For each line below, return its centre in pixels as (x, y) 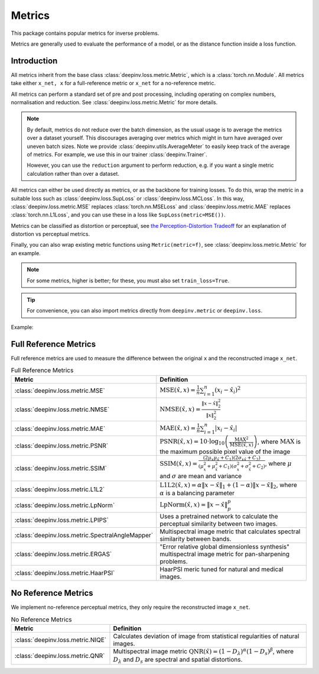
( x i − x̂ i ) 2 (228, 390)
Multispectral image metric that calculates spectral (230, 531)
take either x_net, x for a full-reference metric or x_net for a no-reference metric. (113, 83)
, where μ (278, 463)
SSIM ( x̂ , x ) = (179, 463)
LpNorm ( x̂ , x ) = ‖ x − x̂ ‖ (194, 505)
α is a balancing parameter (197, 493)
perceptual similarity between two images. (219, 524)
